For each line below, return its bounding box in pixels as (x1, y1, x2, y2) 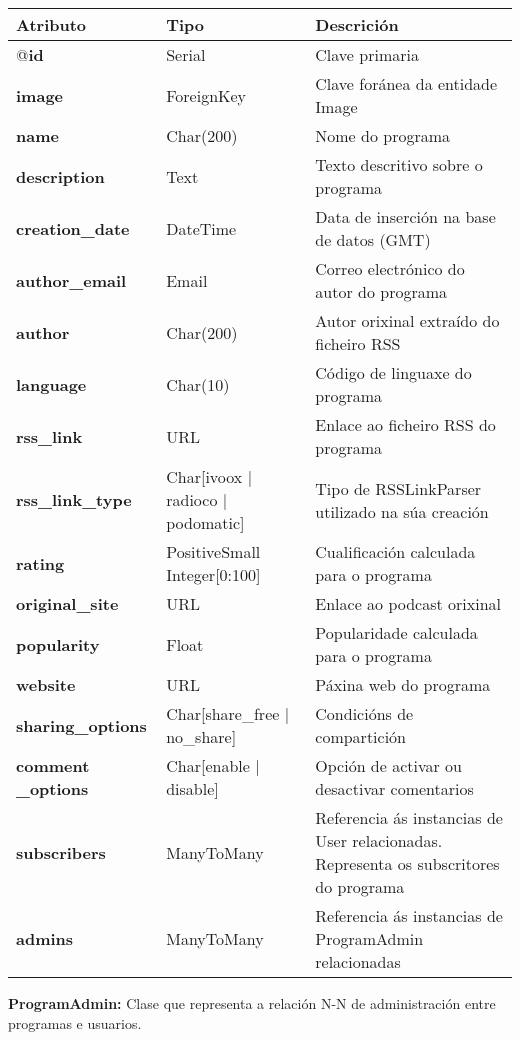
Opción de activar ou (315, 754, 463, 777)
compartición (315, 725, 407, 748)
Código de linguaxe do (315, 361, 472, 384)
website (16, 673, 76, 696)
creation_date (16, 216, 130, 240)
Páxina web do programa (315, 673, 491, 696)
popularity (16, 632, 100, 656)
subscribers (16, 840, 106, 864)
